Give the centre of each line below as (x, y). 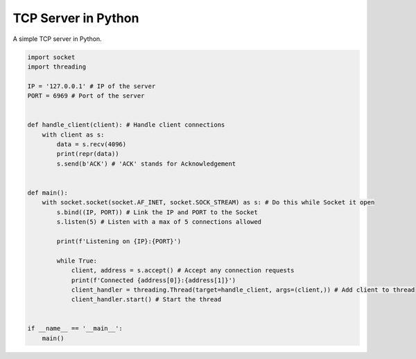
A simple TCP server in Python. (57, 39)
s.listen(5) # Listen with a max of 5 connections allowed (159, 222)
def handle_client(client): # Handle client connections (126, 125)
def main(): (48, 193)
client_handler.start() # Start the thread (146, 299)
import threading (57, 67)
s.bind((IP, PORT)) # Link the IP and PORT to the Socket (157, 212)
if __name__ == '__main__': (75, 329)
